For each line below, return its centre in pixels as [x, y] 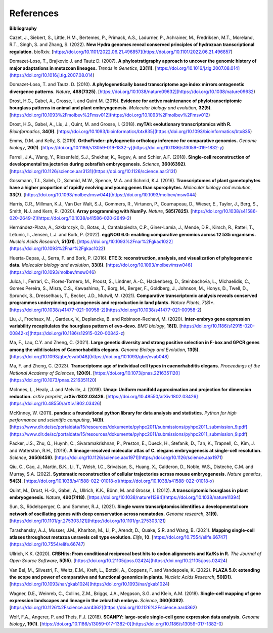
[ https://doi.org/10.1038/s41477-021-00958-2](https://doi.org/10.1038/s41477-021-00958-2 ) [105, 310]
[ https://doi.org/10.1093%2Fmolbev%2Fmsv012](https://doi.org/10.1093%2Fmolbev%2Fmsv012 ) [110, 115]
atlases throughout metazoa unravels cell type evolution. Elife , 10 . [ [81, 537]
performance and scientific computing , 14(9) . [57, 420]
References [34, 13]
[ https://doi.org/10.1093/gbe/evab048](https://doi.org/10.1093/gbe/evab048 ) [89, 356]
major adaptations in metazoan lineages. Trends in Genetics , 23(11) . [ [83, 68]
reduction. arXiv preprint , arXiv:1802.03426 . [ [59, 396]
